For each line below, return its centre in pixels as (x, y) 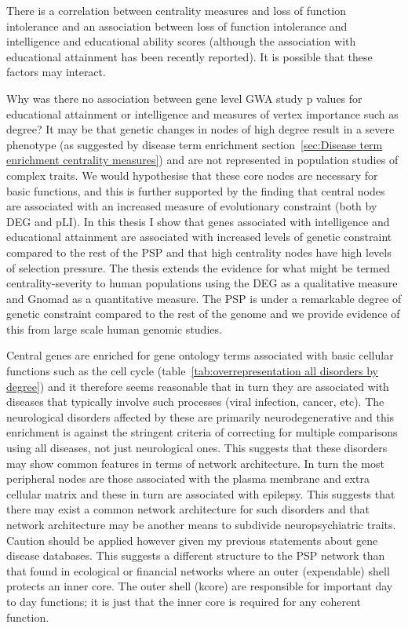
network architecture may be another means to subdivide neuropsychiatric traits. (201, 524)
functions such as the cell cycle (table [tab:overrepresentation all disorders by (192, 371)
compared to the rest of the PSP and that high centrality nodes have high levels (199, 252)
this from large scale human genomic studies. (114, 329)
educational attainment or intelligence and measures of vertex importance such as (202, 113)
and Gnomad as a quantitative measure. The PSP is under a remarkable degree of (204, 298)
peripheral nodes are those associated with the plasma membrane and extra (188, 478)
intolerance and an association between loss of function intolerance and (177, 26)
